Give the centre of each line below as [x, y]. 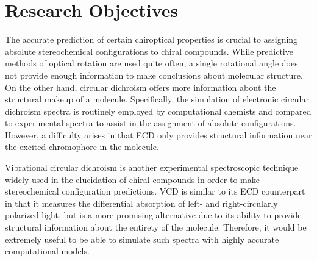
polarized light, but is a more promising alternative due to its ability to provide [153, 215]
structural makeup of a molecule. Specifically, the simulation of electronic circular [157, 99]
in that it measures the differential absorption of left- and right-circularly [141, 203]
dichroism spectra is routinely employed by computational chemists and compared [158, 111]
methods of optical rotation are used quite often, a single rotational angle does [151, 63]
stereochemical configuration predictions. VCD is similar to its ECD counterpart [155, 191]
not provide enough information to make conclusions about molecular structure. [154, 75]
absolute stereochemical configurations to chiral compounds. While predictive [149, 51]
